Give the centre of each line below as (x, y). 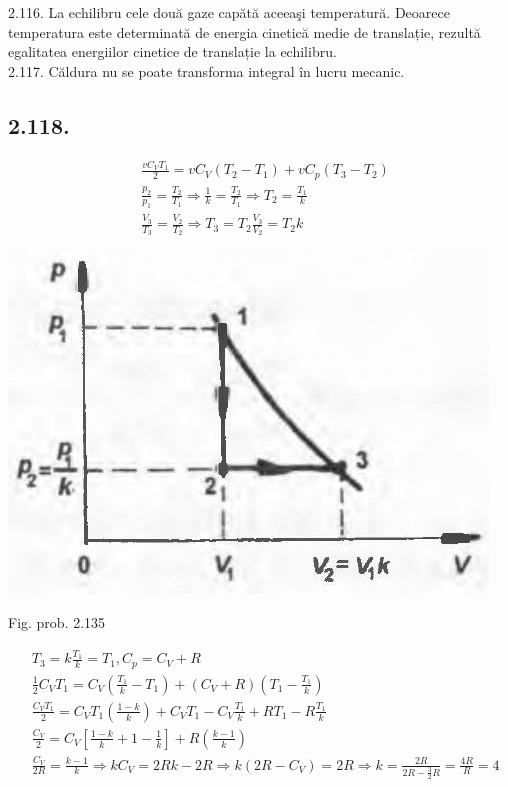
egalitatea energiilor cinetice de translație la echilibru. (172, 51)
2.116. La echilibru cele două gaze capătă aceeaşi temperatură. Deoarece (229, 12)
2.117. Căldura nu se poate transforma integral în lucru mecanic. (206, 70)
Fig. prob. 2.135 (57, 621)
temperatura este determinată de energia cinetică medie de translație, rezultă (244, 31)
